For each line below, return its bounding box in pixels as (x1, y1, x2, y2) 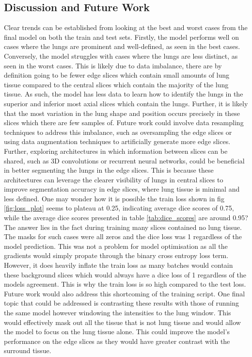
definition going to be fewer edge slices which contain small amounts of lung (4, 70, 230, 80)
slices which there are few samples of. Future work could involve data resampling (4, 117, 244, 128)
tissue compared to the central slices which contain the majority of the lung (4, 79, 229, 89)
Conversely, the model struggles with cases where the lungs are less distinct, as (4, 50, 238, 61)
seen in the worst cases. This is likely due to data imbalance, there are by (4, 60, 222, 70)
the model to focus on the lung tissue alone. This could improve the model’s (4, 326, 230, 337)
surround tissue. (4, 345, 51, 356)
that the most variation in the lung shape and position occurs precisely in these (4, 108, 240, 118)
